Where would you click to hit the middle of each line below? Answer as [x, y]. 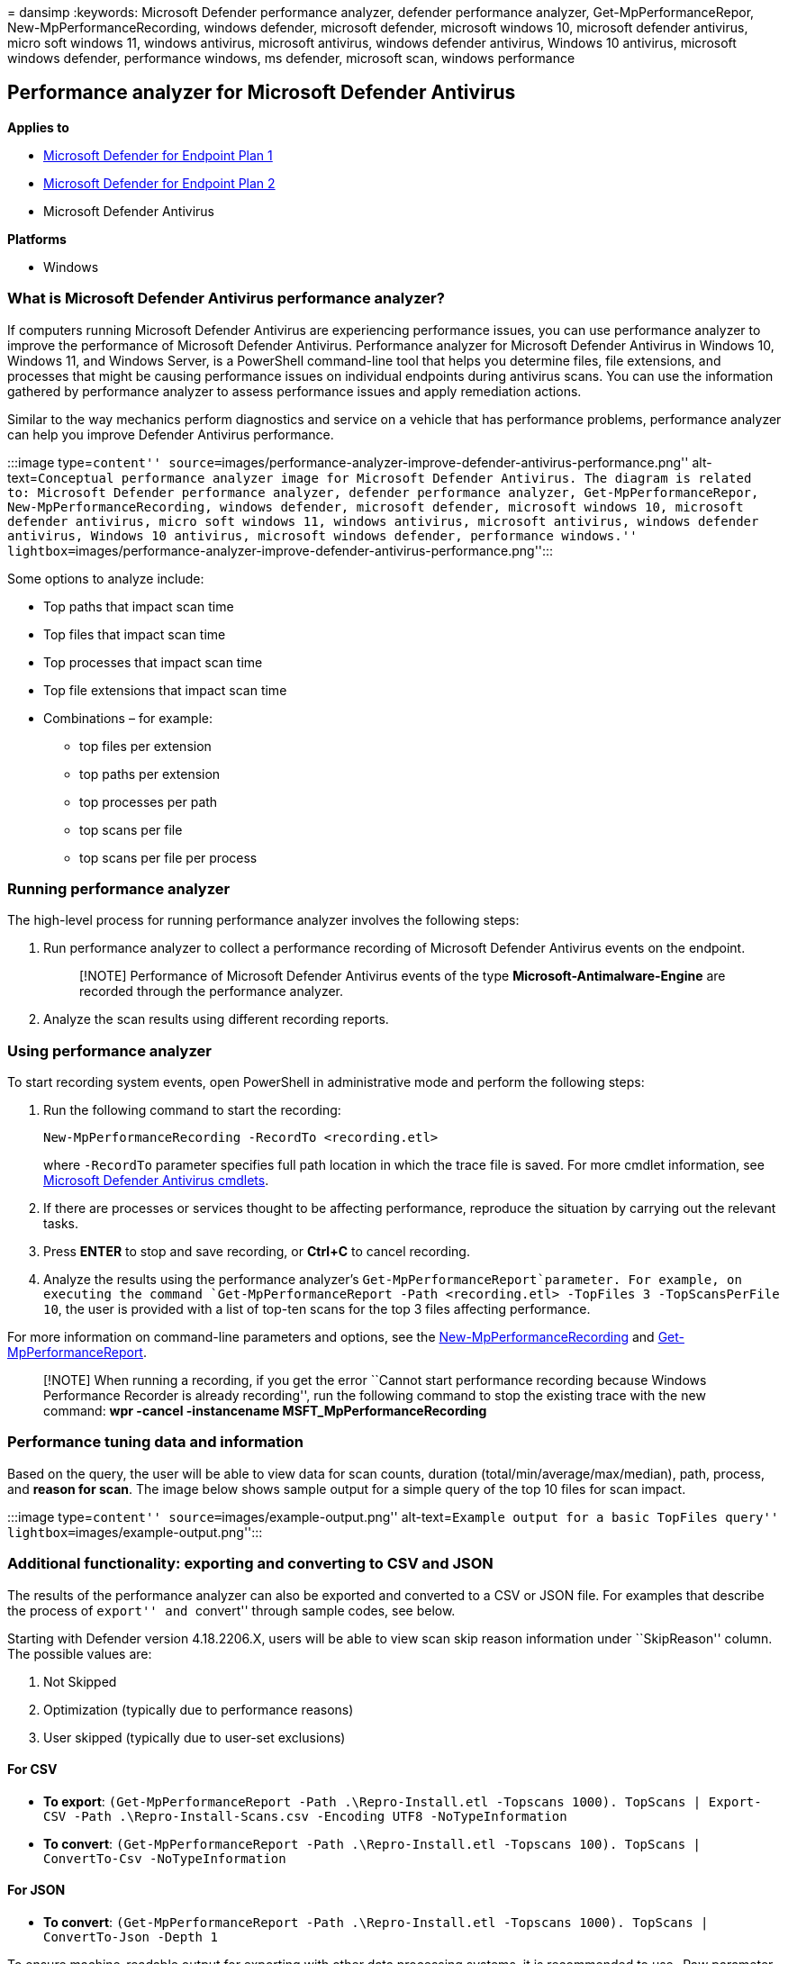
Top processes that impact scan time [153, 662]
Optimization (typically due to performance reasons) [199, 1709]
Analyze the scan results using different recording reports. [216, 1019]
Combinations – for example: [128, 718]
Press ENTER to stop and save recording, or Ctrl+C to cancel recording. [257, 1252]
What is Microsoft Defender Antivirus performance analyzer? [226, 299]
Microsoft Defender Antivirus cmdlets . [156, 1181]
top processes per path [149, 801]
